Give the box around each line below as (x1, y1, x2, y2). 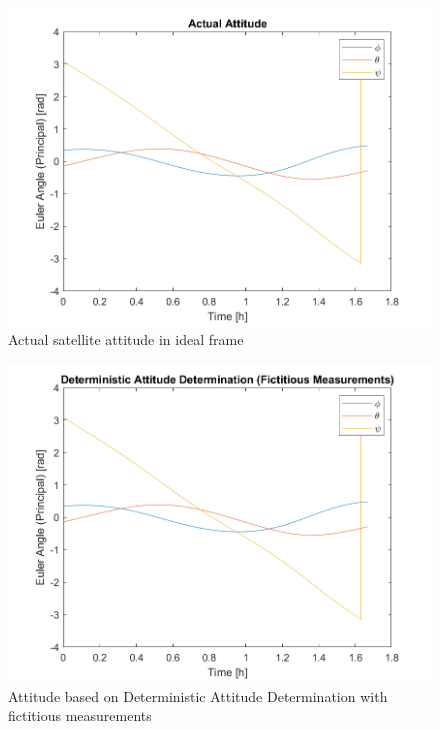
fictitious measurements (8, 705, 152, 726)
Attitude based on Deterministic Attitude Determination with (8, 685, 388, 706)
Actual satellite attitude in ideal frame (8, 329, 244, 350)
